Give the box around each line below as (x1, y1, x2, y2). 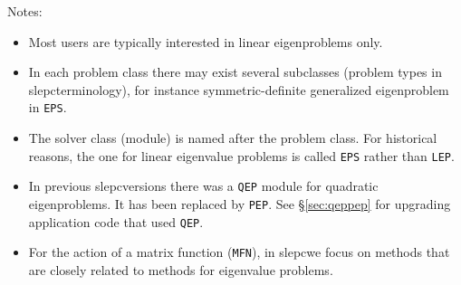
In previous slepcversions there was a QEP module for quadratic (28, 176, 379, 195)
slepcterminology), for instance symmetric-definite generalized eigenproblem (28, 80, 449, 99)
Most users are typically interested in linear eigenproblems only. (28, 32, 383, 51)
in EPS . (28, 98, 67, 117)
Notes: (7, 2, 43, 20)
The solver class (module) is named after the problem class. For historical (28, 128, 437, 147)
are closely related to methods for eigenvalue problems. (28, 260, 333, 279)
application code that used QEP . (28, 212, 204, 231)
